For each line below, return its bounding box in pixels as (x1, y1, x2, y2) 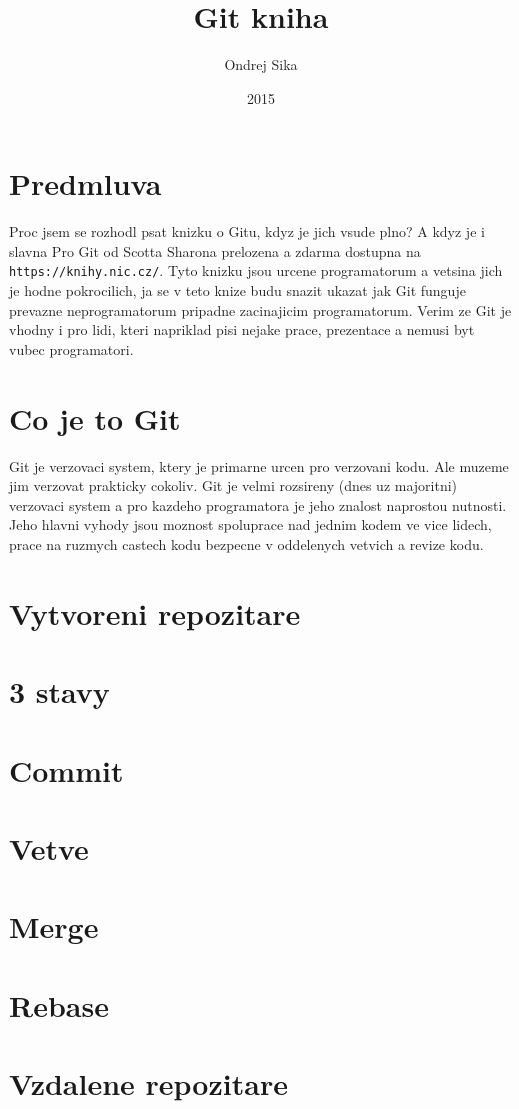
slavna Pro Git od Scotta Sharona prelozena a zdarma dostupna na (9, 240, 421, 261)
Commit (9, 749, 124, 790)
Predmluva (9, 163, 162, 204)
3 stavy (9, 671, 110, 712)
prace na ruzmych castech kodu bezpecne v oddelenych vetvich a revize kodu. (9, 533, 484, 554)
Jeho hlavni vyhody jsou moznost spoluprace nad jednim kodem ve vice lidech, (9, 514, 492, 535)
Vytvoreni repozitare (9, 592, 301, 633)
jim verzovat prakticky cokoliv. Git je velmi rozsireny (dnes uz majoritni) (9, 475, 458, 496)
